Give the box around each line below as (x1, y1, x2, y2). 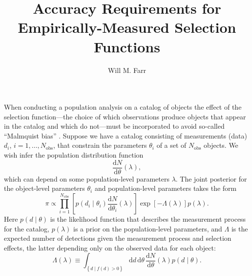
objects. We (203, 140, 238, 150)
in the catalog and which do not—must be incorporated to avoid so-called (4, 121, 225, 131)
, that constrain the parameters (53, 140, 147, 150)
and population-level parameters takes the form (94, 183, 237, 193)
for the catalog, (4, 223, 49, 233)
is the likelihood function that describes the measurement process (50, 214, 246, 224)
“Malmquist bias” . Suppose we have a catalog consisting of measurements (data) (4, 130, 247, 140)
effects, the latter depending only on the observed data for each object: (4, 242, 216, 253)
